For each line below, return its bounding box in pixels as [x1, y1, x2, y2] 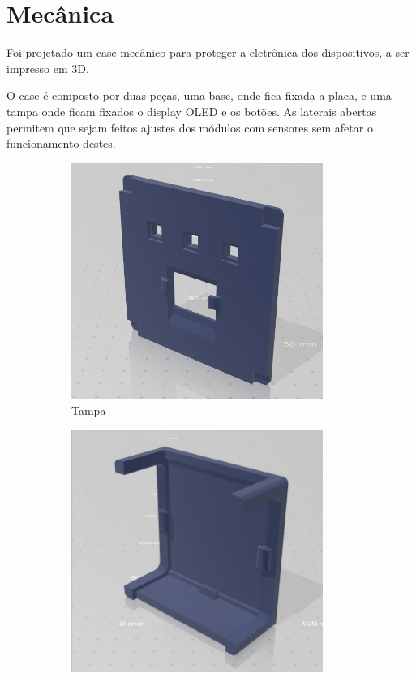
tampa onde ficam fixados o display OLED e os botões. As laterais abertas [6, 102, 377, 119]
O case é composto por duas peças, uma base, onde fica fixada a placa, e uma [6, 87, 392, 104]
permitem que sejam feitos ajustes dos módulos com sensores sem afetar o [6, 119, 373, 136]
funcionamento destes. [6, 135, 116, 152]
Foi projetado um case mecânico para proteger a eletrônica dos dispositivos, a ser [6, 44, 410, 61]
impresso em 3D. [6, 59, 89, 76]
